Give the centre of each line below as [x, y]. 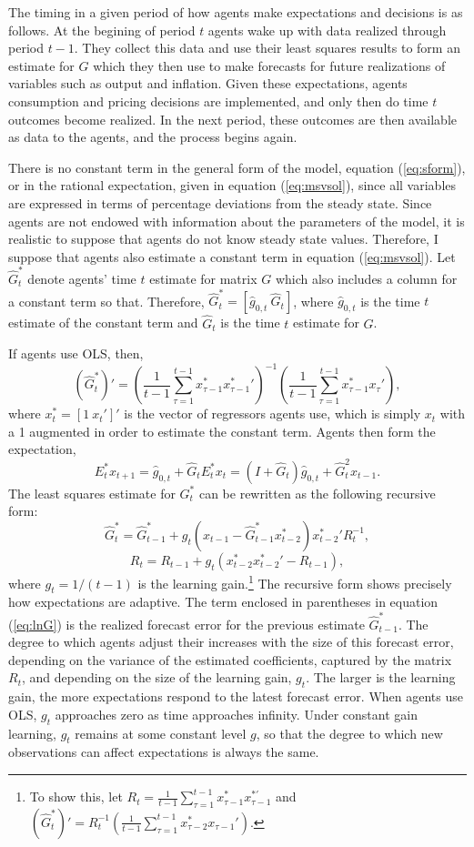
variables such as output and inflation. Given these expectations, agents [208, 83]
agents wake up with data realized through [327, 30]
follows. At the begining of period [102, 30]
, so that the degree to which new [349, 733]
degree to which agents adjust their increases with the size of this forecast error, [231, 642]
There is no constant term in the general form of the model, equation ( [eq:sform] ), [237, 167]
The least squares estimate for [92, 493]
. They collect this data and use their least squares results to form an [267, 48]
